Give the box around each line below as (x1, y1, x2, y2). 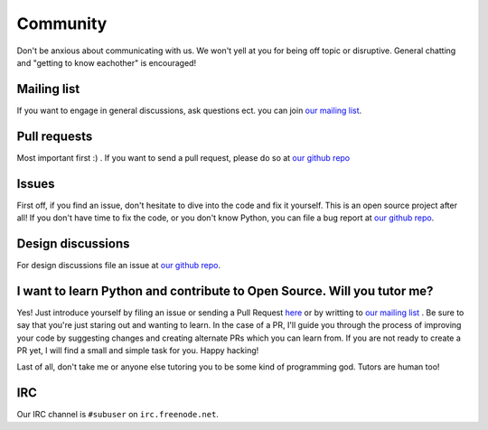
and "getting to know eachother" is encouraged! (16, 57, 197, 68)
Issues (16, 176, 55, 192)
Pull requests (16, 128, 93, 144)
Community (16, 14, 108, 33)
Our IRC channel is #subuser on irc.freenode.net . (16, 409, 219, 420)
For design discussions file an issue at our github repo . (16, 259, 221, 270)
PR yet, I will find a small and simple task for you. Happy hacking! (16, 345, 259, 356)
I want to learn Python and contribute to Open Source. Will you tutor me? (16, 283, 434, 298)
